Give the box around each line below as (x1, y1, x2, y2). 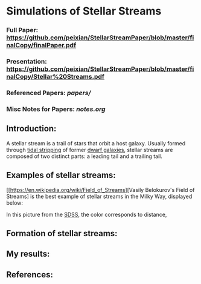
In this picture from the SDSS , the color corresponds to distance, (6, 211, 167, 218)
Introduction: (6, 124, 57, 134)
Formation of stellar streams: (6, 228, 118, 239)
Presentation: (6, 58, 47, 66)
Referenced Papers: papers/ (6, 88, 91, 97)
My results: (6, 249, 50, 259)
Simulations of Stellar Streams (6, 4, 162, 18)
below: (6, 199, 23, 206)
